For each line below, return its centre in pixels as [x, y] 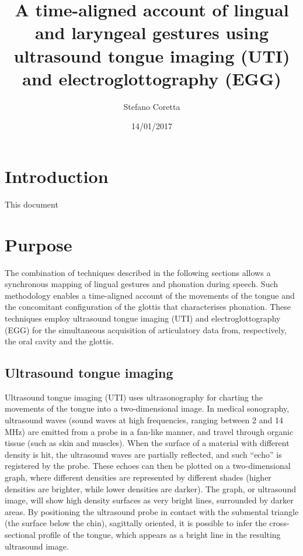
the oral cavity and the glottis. [59, 341]
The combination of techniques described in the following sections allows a [138, 272]
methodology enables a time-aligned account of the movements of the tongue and [150, 295]
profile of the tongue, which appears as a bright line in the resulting [159, 535]
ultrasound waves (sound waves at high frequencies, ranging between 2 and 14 [144, 420]
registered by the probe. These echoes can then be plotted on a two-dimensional [148, 466]
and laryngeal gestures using [152, 32]
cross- [279, 523]
